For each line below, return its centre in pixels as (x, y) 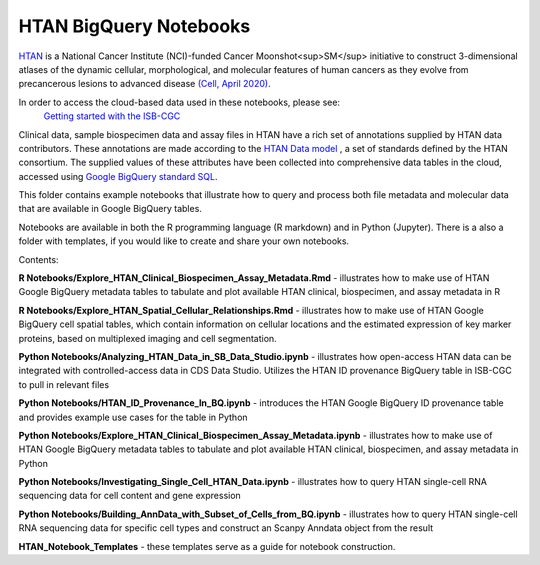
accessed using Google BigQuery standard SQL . (118, 176)
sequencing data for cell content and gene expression (130, 496)
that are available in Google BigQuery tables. (110, 209)
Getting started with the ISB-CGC (112, 116)
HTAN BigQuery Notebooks (134, 26)
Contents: (38, 259)
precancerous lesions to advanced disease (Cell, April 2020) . (144, 84)
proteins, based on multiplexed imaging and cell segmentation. (147, 338)
